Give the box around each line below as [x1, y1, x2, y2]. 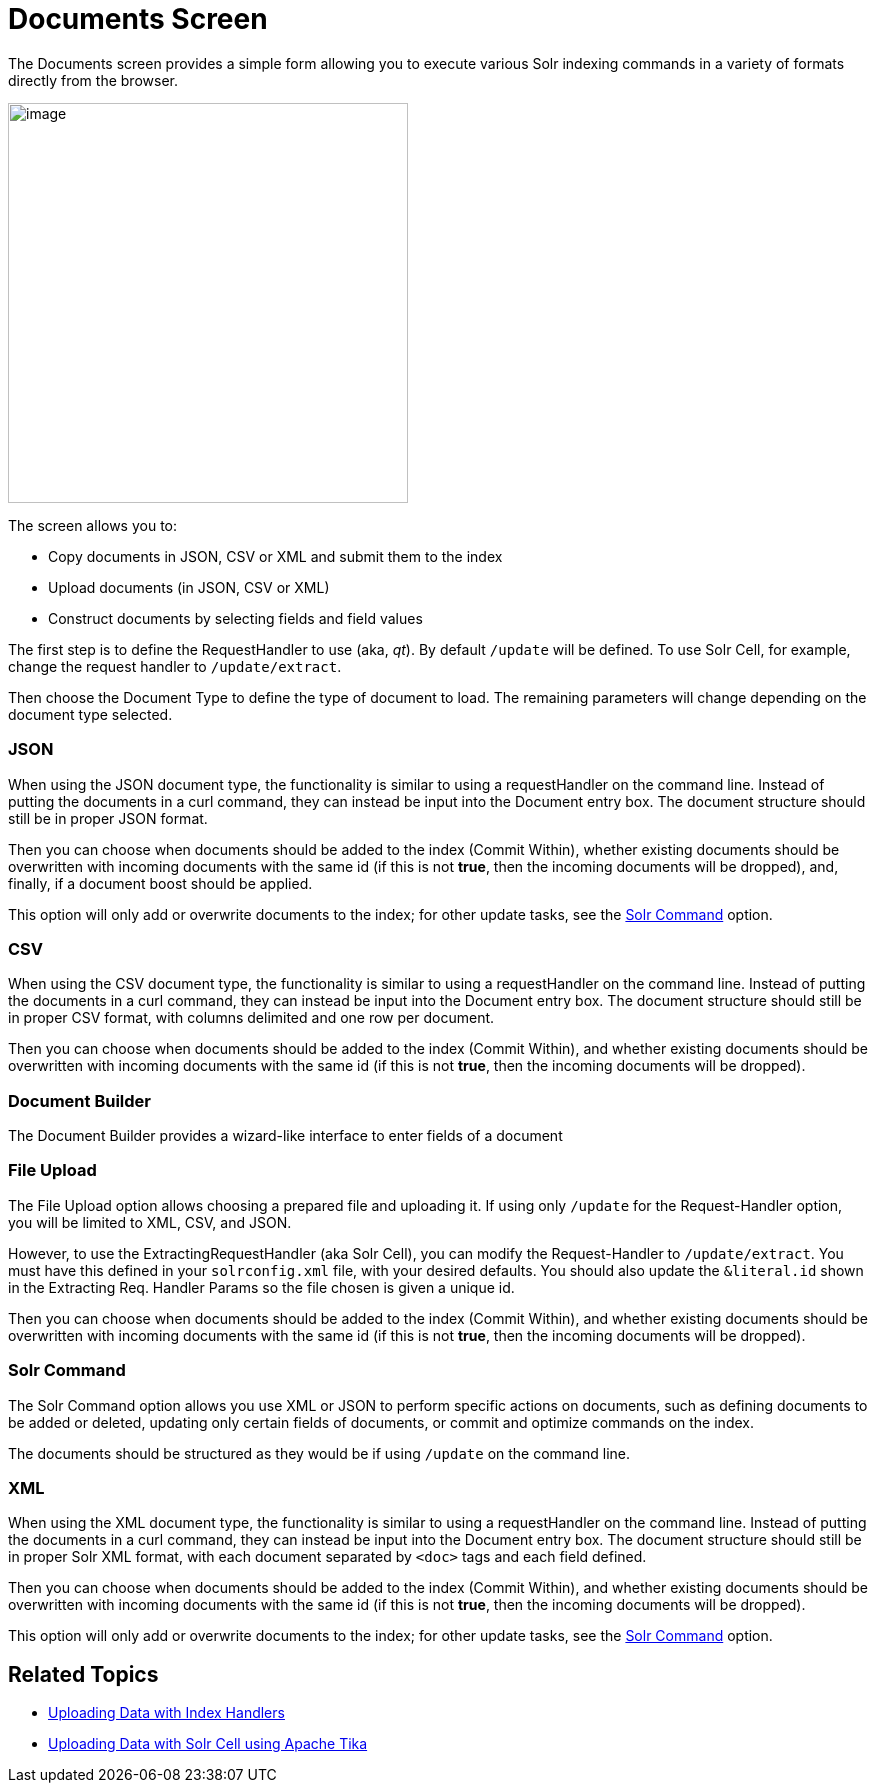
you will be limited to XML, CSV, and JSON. [8, 1213, 292, 1231]
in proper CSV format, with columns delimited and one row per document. [8, 1009, 495, 1027]
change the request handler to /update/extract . [8, 657, 342, 675]
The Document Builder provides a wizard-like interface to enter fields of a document [8, 1127, 563, 1144]
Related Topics [8, 1661, 159, 1687]
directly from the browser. [8, 71, 178, 89]
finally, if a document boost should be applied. [8, 874, 313, 892]
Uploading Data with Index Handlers [48, 1704, 285, 1722]
